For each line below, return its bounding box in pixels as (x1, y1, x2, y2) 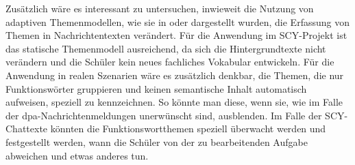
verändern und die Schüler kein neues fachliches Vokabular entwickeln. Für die (5, 55, 334, 69)
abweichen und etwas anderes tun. (5, 148, 149, 162)
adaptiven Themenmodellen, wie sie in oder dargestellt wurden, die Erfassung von (5, 14, 350, 29)
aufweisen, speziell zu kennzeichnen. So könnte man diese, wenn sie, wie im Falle (5, 95, 343, 109)
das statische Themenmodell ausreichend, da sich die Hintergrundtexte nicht (5, 41, 326, 55)
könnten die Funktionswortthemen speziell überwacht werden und (50, 121, 326, 136)
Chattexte (5, 121, 48, 136)
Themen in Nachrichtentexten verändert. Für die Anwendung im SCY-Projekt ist (5, 28, 347, 42)
